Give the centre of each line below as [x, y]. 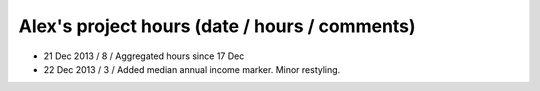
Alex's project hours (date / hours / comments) [217, 26]
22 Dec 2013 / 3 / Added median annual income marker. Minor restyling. [192, 69]
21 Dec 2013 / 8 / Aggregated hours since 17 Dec [144, 56]
